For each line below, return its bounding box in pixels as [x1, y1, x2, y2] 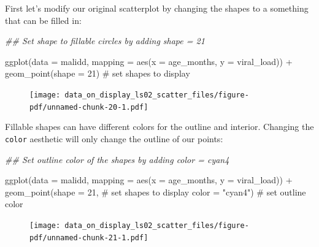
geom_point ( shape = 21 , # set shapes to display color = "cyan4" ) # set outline [5, 185, 306, 198]
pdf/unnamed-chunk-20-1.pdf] [29, 102, 148, 112]
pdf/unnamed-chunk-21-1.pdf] [29, 233, 148, 242]
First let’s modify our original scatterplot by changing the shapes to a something [5, 2, 309, 14]
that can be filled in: [5, 13, 82, 26]
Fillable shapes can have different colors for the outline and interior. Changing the [5, 120, 314, 133]
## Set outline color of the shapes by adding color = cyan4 [5, 153, 229, 165]
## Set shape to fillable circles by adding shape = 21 [5, 34, 205, 47]
